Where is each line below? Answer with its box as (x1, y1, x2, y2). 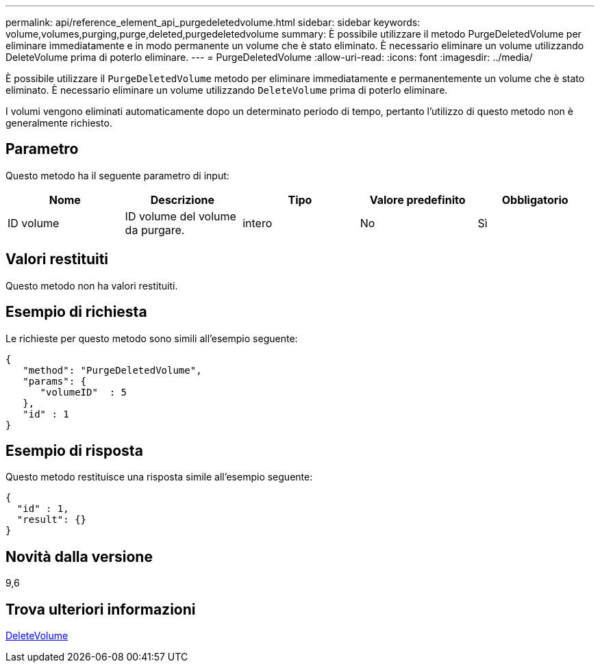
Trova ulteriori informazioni (5, 600, 196, 618)
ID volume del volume (125, 209, 236, 223)
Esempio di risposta (5, 441, 143, 459)
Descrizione (150, 192, 214, 207)
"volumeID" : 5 (40, 386, 127, 398)
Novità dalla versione (5, 548, 153, 565)
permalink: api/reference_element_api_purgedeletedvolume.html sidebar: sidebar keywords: (5, 16, 421, 28)
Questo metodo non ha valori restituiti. (5, 279, 178, 292)
